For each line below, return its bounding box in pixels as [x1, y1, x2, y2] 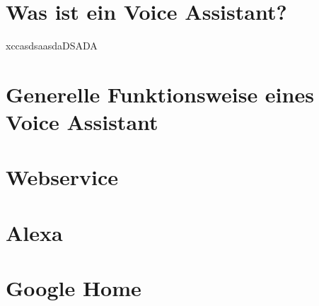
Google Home [6, 273, 141, 302]
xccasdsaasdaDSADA [6, 38, 98, 53]
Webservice [6, 163, 118, 192]
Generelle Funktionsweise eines [6, 79, 314, 108]
